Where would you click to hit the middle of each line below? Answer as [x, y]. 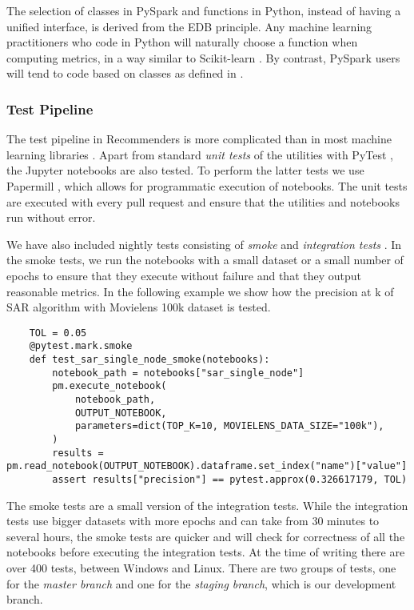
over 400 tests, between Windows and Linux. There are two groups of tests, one [201, 567]
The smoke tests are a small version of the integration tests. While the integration [207, 505]
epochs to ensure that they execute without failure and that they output [184, 275]
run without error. [51, 217]
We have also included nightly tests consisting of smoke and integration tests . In [204, 244]
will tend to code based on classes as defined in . [125, 73]
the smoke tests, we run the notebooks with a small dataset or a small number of [205, 260]
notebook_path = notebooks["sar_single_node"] [178, 373]
